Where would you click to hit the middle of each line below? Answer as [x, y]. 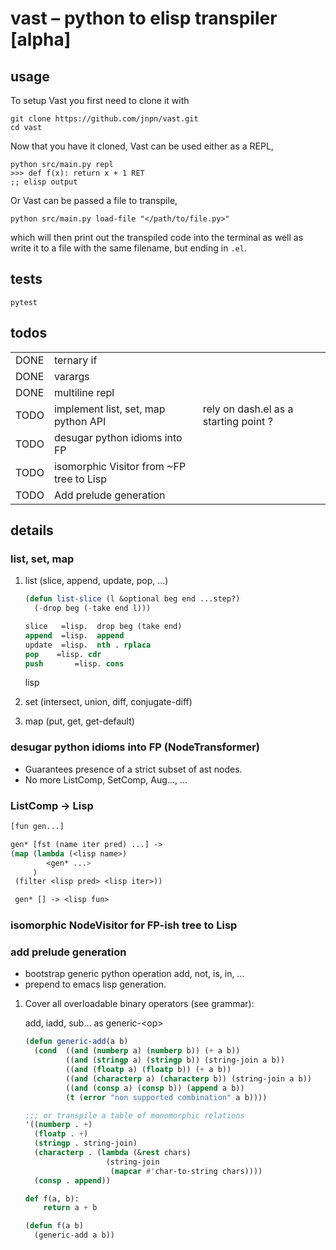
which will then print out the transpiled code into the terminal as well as [157, 237]
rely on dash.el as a [248, 409]
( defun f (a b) [54, 1226]
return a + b [70, 1208]
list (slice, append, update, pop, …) [96, 581]
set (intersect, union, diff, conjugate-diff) [108, 702]
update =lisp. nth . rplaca [88, 645]
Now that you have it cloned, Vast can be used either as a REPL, [142, 146]
